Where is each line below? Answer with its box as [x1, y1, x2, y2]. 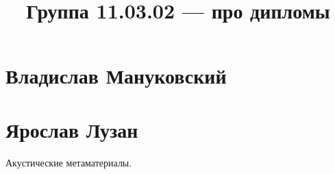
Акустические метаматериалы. [5, 155, 132, 169]
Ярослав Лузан [5, 115, 138, 143]
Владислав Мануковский [5, 62, 227, 90]
